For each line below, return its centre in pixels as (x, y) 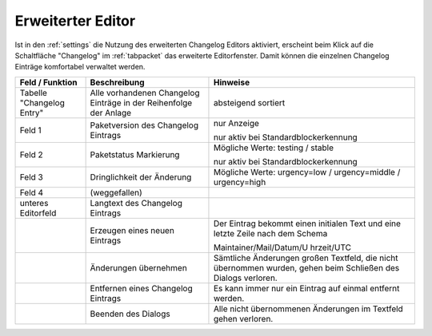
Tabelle (34, 93)
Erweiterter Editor (75, 21)
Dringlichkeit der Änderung (141, 177)
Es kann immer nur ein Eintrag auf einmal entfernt (306, 288)
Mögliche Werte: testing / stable (274, 148)
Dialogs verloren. (245, 278)
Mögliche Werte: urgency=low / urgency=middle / (307, 172)
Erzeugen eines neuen (132, 230)
